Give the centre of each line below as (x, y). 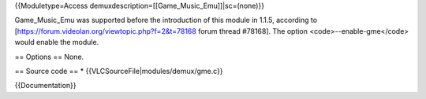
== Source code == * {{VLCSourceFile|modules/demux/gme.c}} (119, 71)
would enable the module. (57, 42)
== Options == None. (49, 57)
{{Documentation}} (45, 86)
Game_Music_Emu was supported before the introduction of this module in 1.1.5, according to (166, 20)
